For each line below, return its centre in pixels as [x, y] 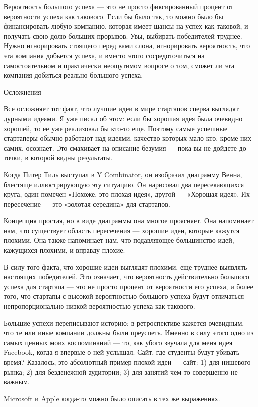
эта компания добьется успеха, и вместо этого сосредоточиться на [104, 55]
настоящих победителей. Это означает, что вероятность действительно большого [127, 277]
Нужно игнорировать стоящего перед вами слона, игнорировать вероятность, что [127, 46]
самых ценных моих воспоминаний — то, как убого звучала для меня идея [118, 342]
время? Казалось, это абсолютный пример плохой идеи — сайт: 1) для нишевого [127, 362]
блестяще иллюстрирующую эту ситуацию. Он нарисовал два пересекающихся [124, 184]
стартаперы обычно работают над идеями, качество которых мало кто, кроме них [128, 138]
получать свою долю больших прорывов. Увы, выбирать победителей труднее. [123, 36]
